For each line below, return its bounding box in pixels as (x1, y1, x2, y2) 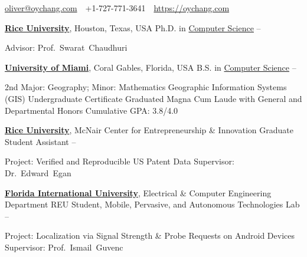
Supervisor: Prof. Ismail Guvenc (5, 240, 123, 253)
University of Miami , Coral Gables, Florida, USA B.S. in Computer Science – (5, 61, 296, 73)
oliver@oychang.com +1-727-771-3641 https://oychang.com (5, 2, 230, 14)
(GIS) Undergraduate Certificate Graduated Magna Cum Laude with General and (5, 92, 302, 104)
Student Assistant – (5, 135, 76, 147)
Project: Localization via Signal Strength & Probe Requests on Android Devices (5, 229, 295, 242)
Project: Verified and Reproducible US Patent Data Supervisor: (5, 155, 234, 167)
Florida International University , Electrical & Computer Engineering (5, 186, 272, 199)
